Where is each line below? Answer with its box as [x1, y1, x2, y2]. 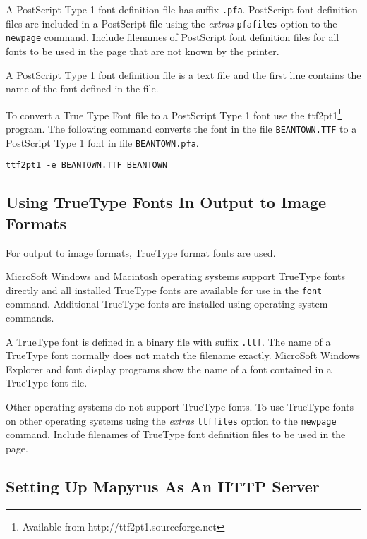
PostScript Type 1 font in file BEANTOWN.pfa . [6, 135, 199, 150]
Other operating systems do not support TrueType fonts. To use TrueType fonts [6, 399, 354, 414]
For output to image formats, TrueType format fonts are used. [6, 245, 276, 260]
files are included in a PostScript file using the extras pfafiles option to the [6, 16, 337, 30]
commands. [6, 310, 54, 325]
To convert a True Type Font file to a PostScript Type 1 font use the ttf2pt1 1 [6, 105, 342, 122]
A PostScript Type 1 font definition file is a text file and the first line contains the [6, 67, 361, 82]
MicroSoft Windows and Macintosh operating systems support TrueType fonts [6, 269, 346, 284]
